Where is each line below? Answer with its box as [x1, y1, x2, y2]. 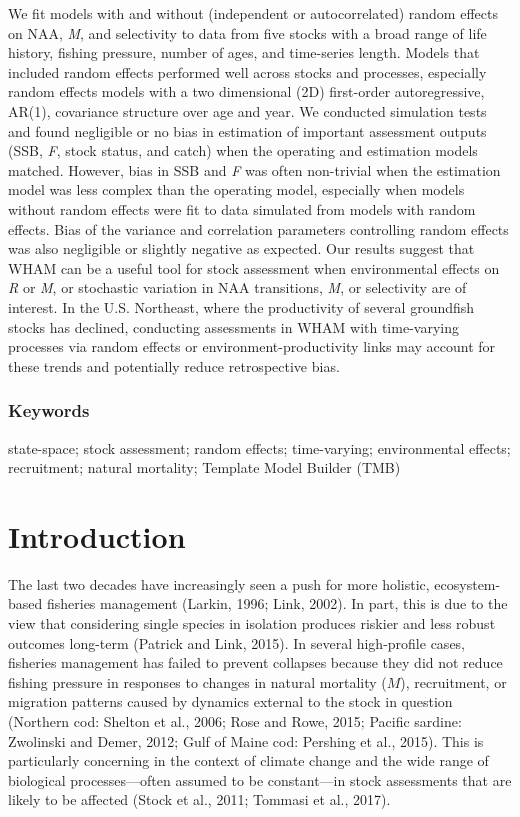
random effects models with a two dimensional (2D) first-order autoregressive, [8, 81, 485, 102]
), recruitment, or [400, 671, 507, 692]
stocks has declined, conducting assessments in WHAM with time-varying [8, 316, 459, 337]
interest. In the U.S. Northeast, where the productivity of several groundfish [8, 296, 475, 317]
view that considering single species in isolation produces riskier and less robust [8, 613, 496, 633]
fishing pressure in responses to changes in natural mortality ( [8, 671, 387, 692]
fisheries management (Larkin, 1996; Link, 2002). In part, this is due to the [46, 593, 508, 614]
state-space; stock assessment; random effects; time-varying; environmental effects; [8, 437, 511, 458]
